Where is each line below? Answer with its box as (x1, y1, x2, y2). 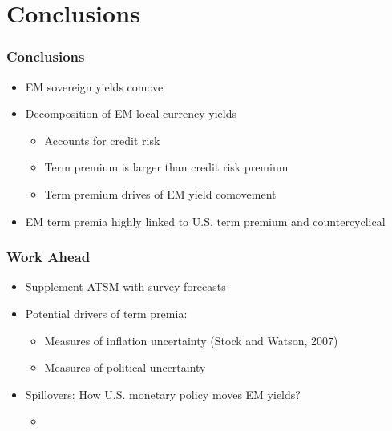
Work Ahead (6, 247, 91, 267)
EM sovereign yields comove (25, 78, 164, 95)
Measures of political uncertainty (44, 359, 206, 376)
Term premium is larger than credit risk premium (44, 159, 289, 175)
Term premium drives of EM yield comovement (44, 185, 277, 202)
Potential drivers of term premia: (25, 304, 188, 321)
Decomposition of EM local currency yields (25, 105, 236, 122)
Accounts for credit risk (44, 131, 160, 148)
